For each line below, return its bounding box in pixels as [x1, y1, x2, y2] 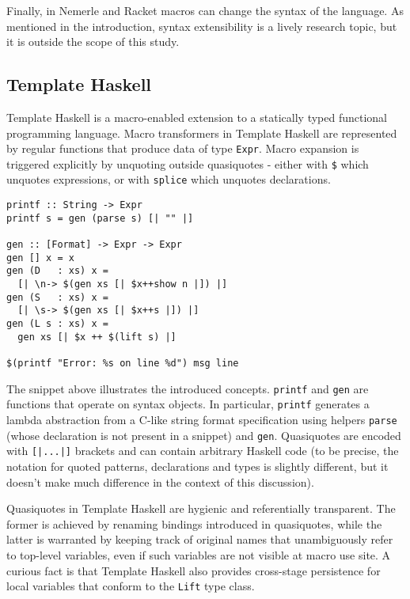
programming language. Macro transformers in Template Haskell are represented [6, 124, 397, 141]
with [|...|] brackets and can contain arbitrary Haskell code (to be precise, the [6, 442, 399, 459]
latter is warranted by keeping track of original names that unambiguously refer [6, 531, 393, 548]
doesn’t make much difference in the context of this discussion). [6, 473, 314, 490]
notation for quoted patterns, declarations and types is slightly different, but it [6, 457, 389, 474]
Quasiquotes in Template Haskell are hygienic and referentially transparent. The [6, 500, 396, 517]
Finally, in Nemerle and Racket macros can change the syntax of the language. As [6, 2, 404, 18]
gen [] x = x [6, 252, 74, 263]
